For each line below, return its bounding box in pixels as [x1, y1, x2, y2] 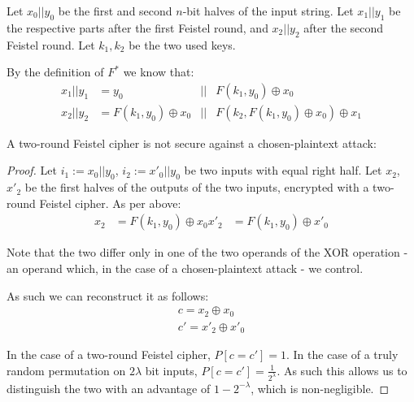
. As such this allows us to [277, 361, 407, 378]
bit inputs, [145, 361, 198, 378]
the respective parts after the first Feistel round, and [7, 19, 268, 36]
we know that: [123, 63, 194, 80]
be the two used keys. [129, 36, 236, 53]
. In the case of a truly [285, 346, 399, 363]
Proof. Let [7, 162, 57, 179]
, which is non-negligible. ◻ [251, 379, 390, 396]
